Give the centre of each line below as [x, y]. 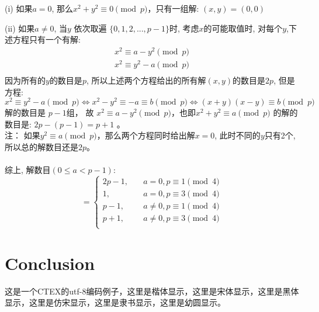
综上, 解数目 [28, 170]
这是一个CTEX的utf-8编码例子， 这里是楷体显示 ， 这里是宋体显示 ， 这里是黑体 [152, 291]
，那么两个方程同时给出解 [146, 135]
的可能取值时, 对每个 [243, 28]
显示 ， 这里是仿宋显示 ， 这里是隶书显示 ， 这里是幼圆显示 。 [115, 302]
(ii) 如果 [20, 28]
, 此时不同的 [237, 135]
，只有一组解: [173, 8]
